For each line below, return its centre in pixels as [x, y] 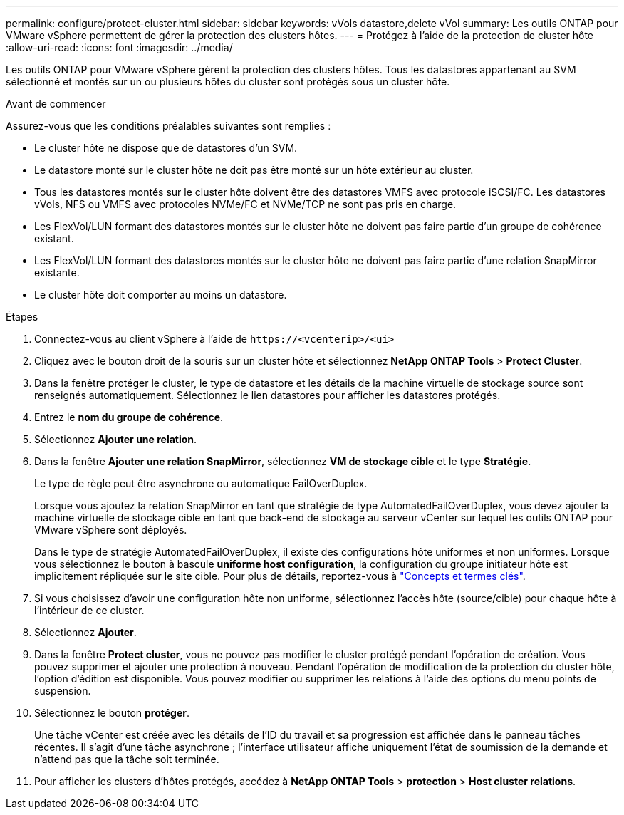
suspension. [63, 691]
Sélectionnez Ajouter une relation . [116, 439]
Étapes [22, 317]
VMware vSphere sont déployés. [111, 530]
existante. [57, 272]
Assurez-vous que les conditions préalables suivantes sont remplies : [168, 126]
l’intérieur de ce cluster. [89, 610]
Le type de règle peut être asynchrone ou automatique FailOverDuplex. [201, 483]
